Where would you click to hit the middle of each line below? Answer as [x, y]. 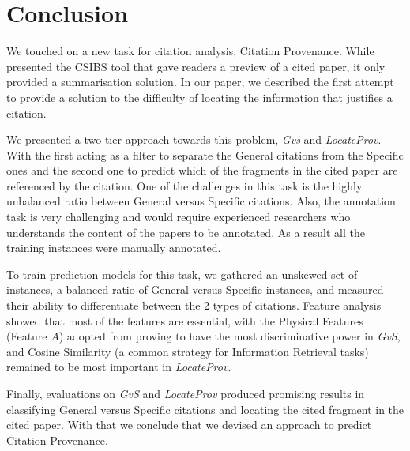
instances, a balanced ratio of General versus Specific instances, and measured [195, 289]
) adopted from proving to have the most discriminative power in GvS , [229, 336]
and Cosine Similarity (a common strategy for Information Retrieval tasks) [188, 351]
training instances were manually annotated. [114, 248]
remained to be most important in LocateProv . [119, 367]
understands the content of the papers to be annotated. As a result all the [186, 232]
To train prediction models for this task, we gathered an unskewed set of [182, 274]
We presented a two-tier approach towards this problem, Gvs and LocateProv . [194, 139]
